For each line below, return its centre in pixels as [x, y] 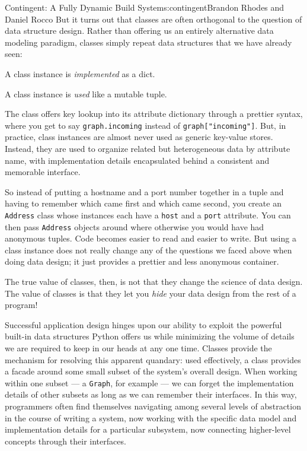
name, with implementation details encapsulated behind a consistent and [137, 160]
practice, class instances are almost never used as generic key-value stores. [139, 137]
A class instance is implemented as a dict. [80, 73]
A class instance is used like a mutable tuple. [86, 93]
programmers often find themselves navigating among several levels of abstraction [153, 406]
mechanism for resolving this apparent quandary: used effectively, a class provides [153, 359]
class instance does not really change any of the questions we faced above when [148, 250]
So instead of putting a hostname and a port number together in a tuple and [144, 191]
